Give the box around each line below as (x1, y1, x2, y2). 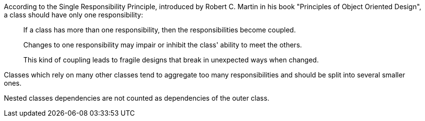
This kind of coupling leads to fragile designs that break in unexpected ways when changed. (23, 56, 319, 64)
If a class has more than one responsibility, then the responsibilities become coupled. (23, 26, 296, 34)
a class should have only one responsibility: (4, 11, 143, 19)
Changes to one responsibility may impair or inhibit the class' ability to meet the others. (23, 41, 302, 49)
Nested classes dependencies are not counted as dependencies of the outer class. (4, 94, 270, 102)
